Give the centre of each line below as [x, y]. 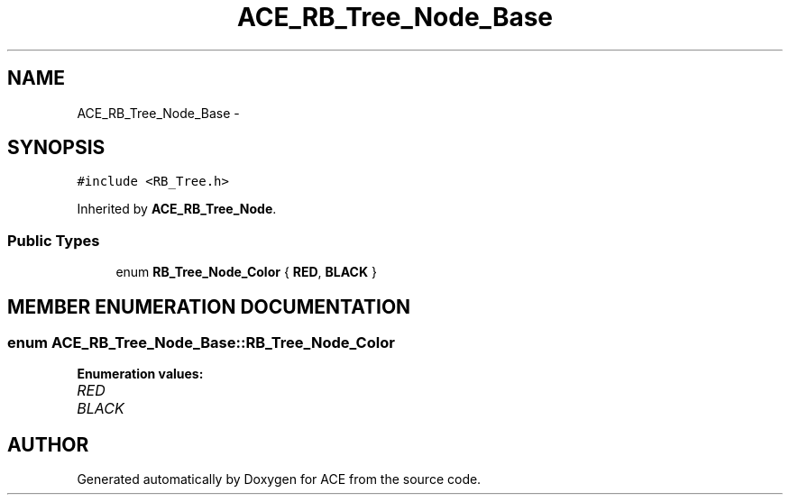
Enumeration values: [140, 374]
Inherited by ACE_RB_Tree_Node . [177, 209]
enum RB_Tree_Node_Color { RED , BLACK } [246, 272]
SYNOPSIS [56, 148]
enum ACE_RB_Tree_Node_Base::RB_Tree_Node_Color [201, 343]
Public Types [54, 240]
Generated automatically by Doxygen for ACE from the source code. [279, 479]
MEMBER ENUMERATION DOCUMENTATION [209, 306]
